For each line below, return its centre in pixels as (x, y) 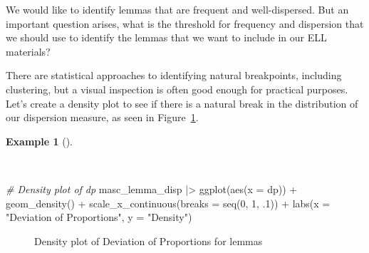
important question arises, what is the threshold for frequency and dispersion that (185, 23)
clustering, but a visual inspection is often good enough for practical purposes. (177, 89)
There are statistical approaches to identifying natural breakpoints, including (174, 75)
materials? (28, 51)
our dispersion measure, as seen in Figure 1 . (102, 117)
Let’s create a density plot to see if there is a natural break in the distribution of (182, 103)
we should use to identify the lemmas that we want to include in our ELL (166, 37)
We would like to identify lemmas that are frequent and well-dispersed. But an (177, 9)
